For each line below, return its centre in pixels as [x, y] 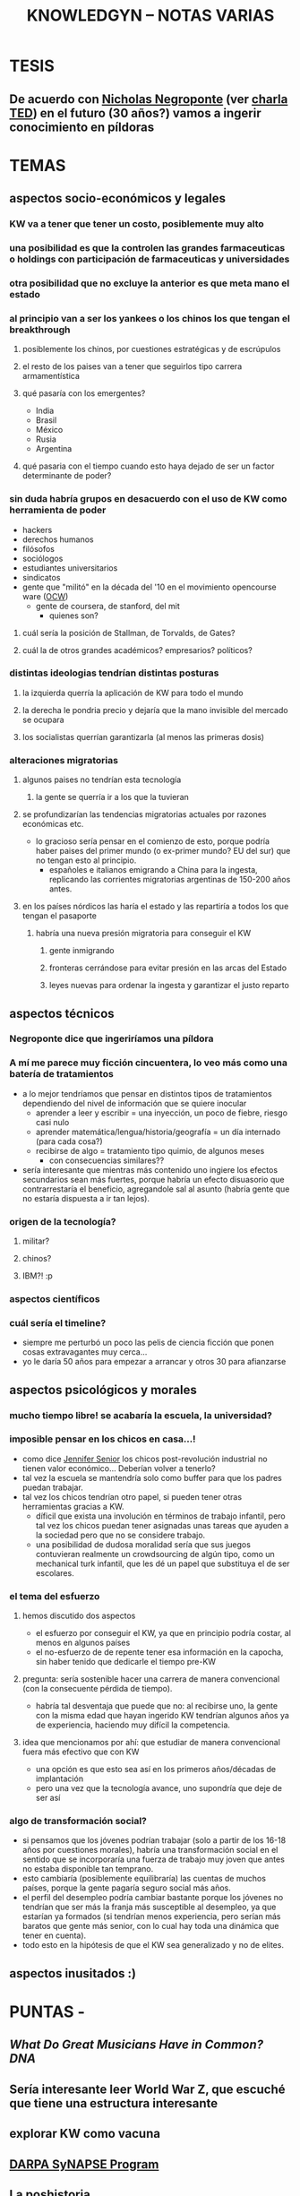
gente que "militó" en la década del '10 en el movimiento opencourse [150, 587]
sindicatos [41, 577]
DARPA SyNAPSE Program [84, 2164]
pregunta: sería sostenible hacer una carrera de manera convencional [151, 1679]
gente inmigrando [81, 951]
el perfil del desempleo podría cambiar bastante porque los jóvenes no [153, 1898]
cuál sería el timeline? [58, 1322]
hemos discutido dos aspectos [79, 1616]
